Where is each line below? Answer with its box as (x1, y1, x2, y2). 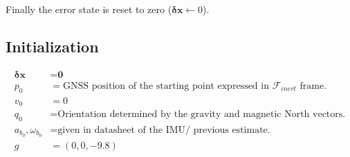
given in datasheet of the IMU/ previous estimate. (57, 125, 270, 135)
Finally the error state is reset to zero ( (6, 2, 172, 16)
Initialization (6, 35, 99, 56)
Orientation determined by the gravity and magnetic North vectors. (57, 109, 346, 120)
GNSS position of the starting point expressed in (63, 81, 269, 91)
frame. (300, 81, 327, 91)
